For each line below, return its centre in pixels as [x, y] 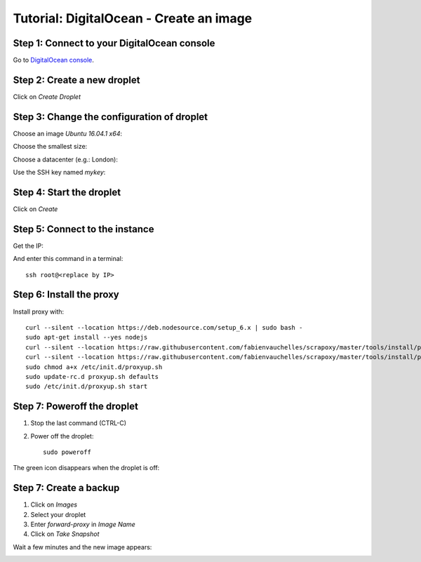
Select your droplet [58, 514]
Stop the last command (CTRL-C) [78, 423]
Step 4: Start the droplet [67, 192]
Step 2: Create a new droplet [76, 80]
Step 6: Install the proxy [66, 295]
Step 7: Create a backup [66, 488]
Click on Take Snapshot [65, 534]
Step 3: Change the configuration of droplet [111, 117]
